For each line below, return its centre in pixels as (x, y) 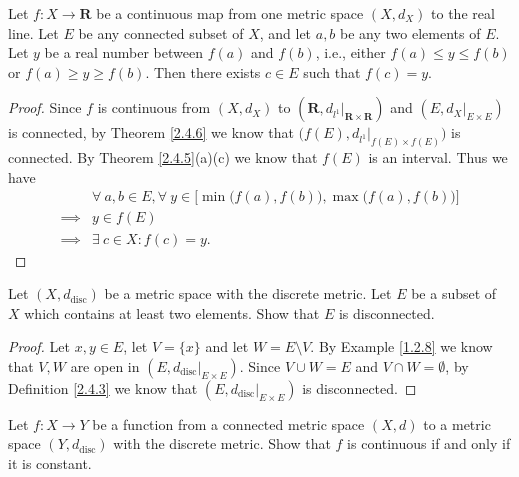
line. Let (33, 32)
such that (332, 71)
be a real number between (123, 52)
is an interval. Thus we (438, 157)
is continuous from (154, 107)
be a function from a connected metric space (228, 423)
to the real (463, 13)
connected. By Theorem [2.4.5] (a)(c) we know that (163, 157)
